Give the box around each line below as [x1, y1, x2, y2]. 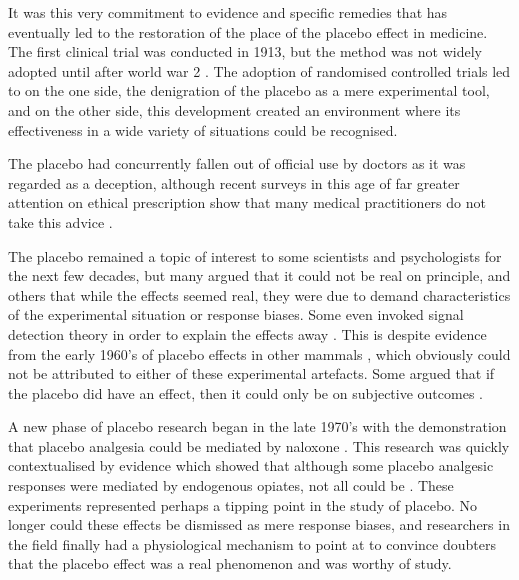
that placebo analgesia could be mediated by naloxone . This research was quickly [8, 435, 510, 456]
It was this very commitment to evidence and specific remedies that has [8, 2, 448, 22]
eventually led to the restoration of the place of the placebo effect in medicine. [8, 21, 488, 42]
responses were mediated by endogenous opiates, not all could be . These [8, 475, 454, 496]
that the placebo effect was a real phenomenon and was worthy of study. [8, 553, 452, 574]
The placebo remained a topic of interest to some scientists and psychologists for [8, 245, 502, 266]
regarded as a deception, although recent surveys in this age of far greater [8, 172, 460, 193]
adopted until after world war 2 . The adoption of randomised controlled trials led [8, 60, 511, 81]
